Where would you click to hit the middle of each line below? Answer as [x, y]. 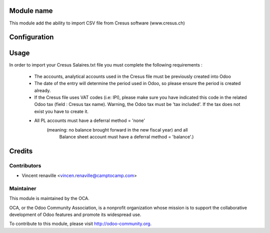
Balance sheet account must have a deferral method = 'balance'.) [126, 136]
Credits [21, 151]
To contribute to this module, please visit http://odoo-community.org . [80, 224]
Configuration [31, 37]
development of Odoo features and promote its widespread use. [75, 214]
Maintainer [23, 188]
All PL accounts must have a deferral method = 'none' [89, 120]
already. [42, 90]
